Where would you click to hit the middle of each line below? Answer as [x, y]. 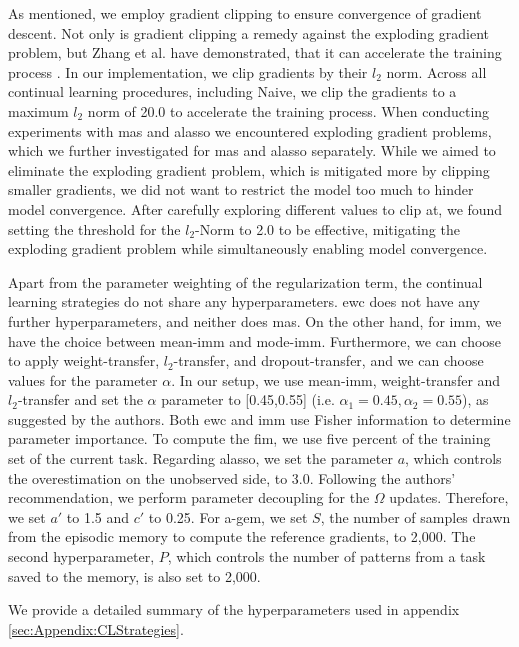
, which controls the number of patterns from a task [326, 556]
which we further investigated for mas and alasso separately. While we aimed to [252, 150]
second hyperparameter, [81, 556]
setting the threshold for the [94, 228]
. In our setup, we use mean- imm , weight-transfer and [336, 379]
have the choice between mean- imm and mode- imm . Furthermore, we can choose [255, 340]
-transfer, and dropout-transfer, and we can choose [328, 360]
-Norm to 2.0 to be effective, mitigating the [327, 228]
